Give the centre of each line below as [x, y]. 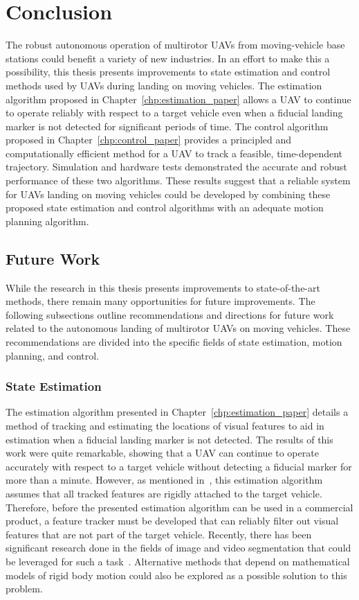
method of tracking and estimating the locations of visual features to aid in [165, 426]
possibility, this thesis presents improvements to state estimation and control [168, 72]
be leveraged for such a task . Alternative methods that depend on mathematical [178, 561]
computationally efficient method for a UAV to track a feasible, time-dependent [174, 153]
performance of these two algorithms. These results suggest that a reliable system [178, 180]
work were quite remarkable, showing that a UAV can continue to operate [162, 453]
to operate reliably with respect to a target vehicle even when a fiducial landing [174, 113]
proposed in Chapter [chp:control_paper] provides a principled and [149, 140]
